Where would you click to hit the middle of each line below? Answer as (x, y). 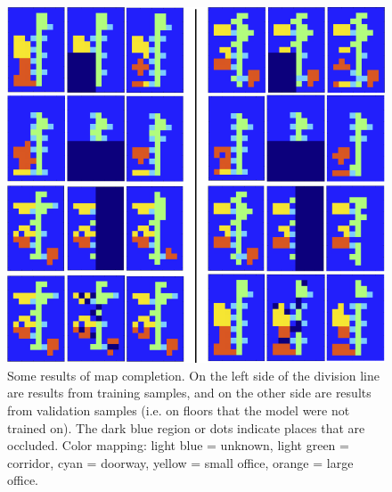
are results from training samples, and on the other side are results (189, 393)
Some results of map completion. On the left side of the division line (194, 375)
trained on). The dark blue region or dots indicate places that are (186, 427)
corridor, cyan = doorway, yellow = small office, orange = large (180, 462)
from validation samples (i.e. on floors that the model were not (179, 410)
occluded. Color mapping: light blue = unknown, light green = (178, 445)
